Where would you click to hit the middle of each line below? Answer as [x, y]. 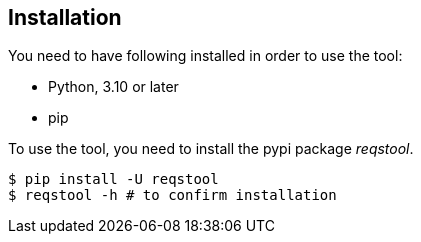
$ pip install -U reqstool [113, 179]
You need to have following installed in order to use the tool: [205, 56]
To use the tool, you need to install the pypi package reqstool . [211, 149]
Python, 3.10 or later [113, 87]
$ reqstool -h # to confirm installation [172, 195]
